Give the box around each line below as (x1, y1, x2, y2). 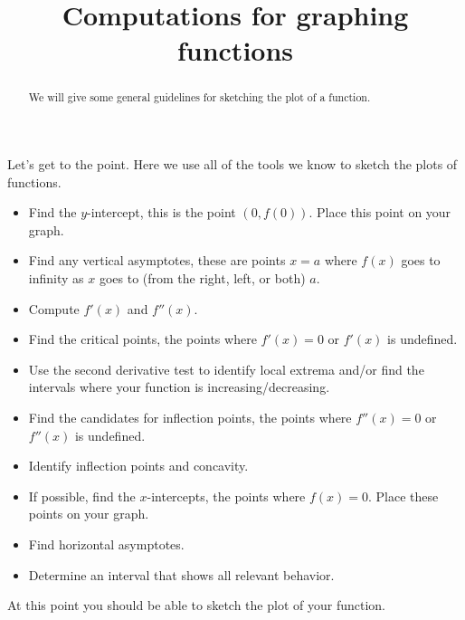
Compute (28, 299, 80, 318)
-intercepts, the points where (147, 486, 306, 505)
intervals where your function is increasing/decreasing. (28, 377, 330, 396)
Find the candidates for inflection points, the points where (28, 407, 352, 426)
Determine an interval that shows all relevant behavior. (28, 565, 335, 584)
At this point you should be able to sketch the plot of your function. (7, 596, 385, 615)
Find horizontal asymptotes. (28, 534, 185, 553)
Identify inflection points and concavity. (28, 456, 249, 475)
